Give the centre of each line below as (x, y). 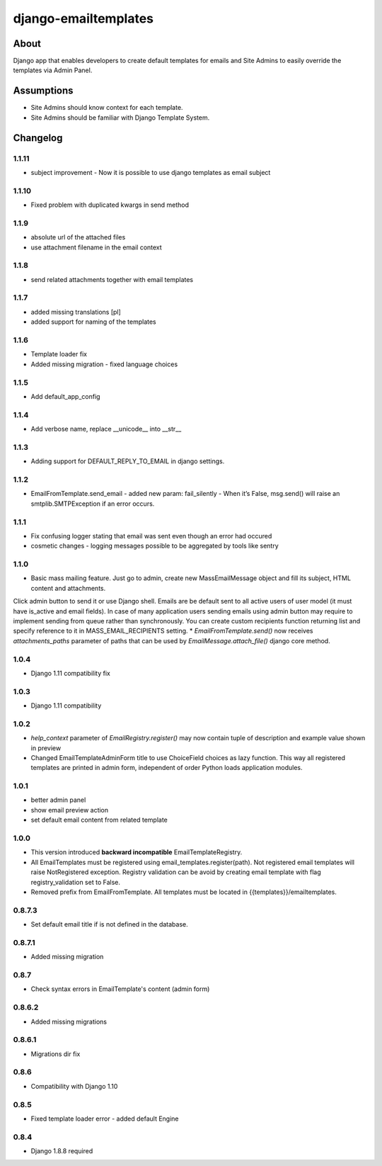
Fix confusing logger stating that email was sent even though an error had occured (151, 536)
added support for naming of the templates (94, 322)
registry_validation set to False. (75, 882)
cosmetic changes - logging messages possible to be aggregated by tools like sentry (155, 546)
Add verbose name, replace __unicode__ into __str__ (106, 429)
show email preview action (70, 810)
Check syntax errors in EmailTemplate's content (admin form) (120, 989)
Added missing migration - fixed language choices (104, 364)
